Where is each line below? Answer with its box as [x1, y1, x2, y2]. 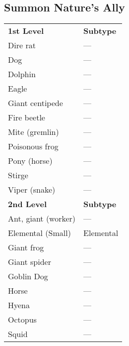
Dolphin [8, 68, 36, 80]
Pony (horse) [8, 155, 53, 167]
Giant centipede [8, 97, 63, 109]
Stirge [8, 169, 28, 181]
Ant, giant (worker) [8, 213, 76, 225]
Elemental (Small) [8, 227, 71, 239]
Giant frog [8, 241, 44, 253]
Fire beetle [8, 112, 45, 123]
